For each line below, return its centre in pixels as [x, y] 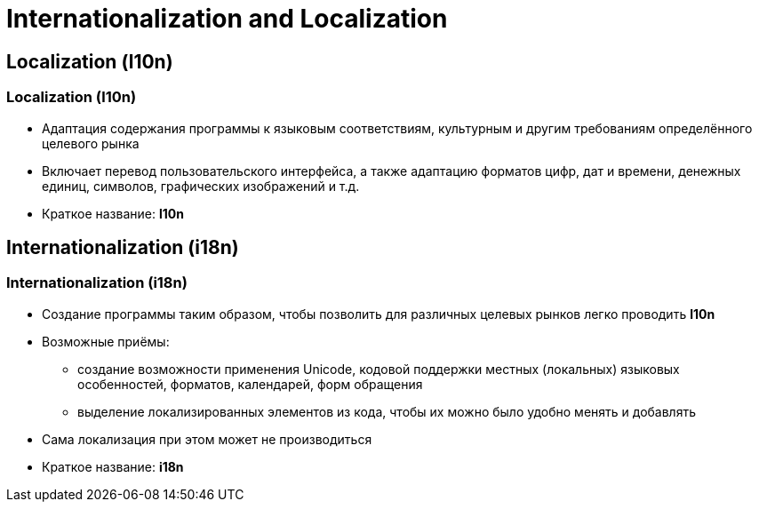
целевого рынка [91, 143]
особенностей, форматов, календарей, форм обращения [250, 384]
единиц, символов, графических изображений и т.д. [201, 186]
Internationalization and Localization [227, 19]
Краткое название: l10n [113, 213]
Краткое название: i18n [113, 466]
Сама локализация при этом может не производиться [207, 439]
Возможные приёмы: [106, 341]
